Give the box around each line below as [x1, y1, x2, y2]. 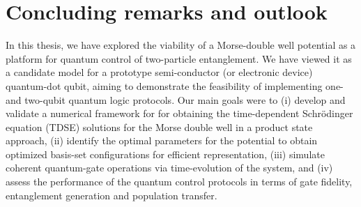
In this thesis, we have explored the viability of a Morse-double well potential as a [6, 38, 356, 52]
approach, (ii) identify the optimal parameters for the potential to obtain [6, 133, 318, 148]
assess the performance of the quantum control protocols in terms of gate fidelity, [6, 174, 353, 189]
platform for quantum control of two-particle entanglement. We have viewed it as [6, 51, 352, 66]
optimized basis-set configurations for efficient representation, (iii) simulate [6, 146, 325, 161]
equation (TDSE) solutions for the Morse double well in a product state [6, 119, 313, 134]
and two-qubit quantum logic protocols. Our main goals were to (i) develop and [6, 92, 346, 107]
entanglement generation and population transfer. [6, 187, 217, 202]
